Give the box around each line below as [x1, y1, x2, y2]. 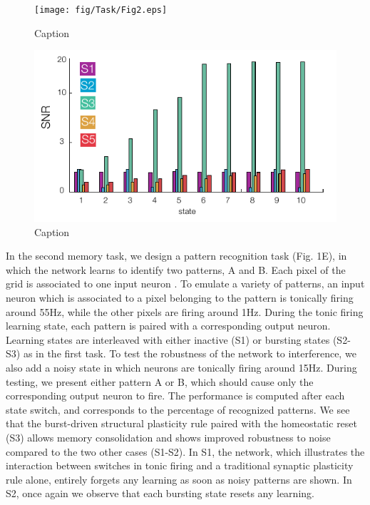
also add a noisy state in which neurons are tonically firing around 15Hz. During [6, 360, 357, 375]
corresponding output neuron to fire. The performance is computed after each [6, 388, 345, 403]
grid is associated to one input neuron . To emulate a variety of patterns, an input [6, 276, 365, 291]
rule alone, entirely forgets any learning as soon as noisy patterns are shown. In [6, 471, 352, 486]
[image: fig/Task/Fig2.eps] [34, 5, 168, 15]
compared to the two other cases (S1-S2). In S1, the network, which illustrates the [6, 444, 365, 459]
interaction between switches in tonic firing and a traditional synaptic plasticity [6, 458, 354, 473]
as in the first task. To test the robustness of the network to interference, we [23, 346, 356, 361]
